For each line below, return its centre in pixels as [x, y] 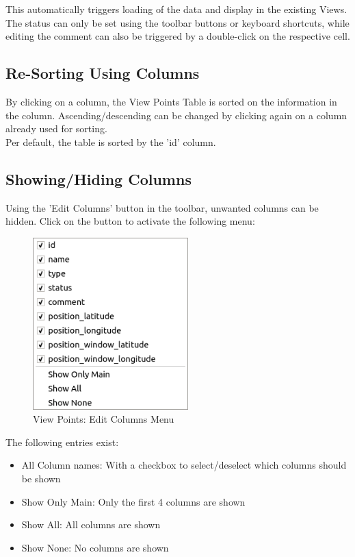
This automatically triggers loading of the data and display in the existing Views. [176, 9]
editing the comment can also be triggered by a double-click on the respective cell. [178, 36]
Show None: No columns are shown [95, 547]
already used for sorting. [56, 128]
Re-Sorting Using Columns [103, 73]
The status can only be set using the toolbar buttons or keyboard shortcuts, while [177, 22]
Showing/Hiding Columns [98, 178]
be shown [41, 478]
